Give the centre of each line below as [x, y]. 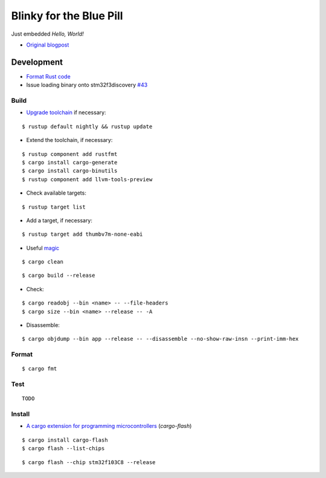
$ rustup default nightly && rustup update [87, 126]
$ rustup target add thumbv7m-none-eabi [82, 234]
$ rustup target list [54, 207]
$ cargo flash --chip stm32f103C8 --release [89, 462]
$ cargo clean [43, 262]
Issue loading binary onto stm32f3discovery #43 [87, 85]
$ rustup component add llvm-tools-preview [87, 179]
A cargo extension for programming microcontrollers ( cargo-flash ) [109, 426]
